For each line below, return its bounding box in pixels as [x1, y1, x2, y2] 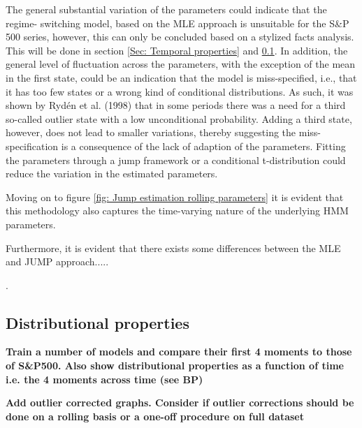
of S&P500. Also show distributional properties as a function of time [6, 358, 344, 373]
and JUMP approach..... [6, 254, 109, 269]
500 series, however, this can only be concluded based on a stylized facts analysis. [6, 29, 354, 44]
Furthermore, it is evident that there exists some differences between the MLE [6, 240, 341, 255]
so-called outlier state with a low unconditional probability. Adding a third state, [6, 111, 352, 126]
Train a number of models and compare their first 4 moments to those [6, 344, 352, 359]
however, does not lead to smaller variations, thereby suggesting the [6, 125, 296, 140]
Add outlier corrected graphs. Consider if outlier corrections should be [6, 395, 354, 410]
